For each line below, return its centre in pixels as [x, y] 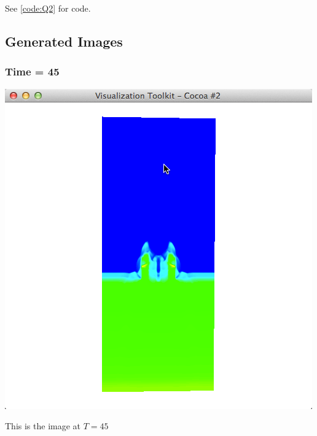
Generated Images [64, 41]
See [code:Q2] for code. [48, 8]
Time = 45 [32, 71]
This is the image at [43, 426]
